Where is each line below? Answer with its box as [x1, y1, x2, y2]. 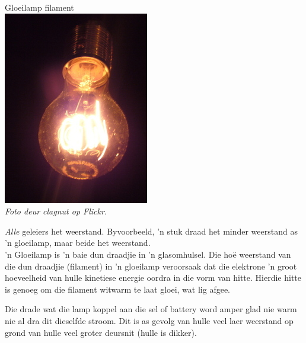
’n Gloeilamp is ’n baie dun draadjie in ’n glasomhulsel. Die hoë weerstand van [5, 248, 291, 260]
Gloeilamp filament [5, 1, 74, 13]
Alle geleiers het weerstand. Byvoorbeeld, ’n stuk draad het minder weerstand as [5, 225, 298, 237]
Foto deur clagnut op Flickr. [5, 205, 107, 217]
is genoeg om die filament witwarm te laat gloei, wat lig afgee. [5, 283, 231, 295]
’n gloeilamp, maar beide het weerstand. [5, 236, 151, 249]
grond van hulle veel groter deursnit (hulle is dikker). [5, 326, 197, 338]
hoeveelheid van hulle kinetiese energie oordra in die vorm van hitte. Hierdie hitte [5, 271, 301, 284]
